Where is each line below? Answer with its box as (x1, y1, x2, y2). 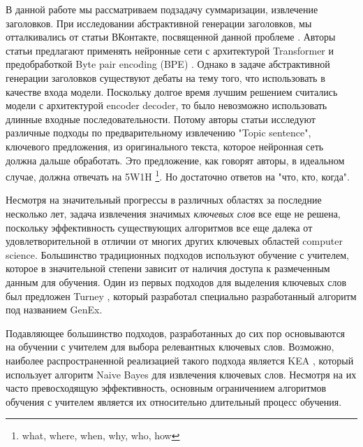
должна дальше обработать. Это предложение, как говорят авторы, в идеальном (6, 152, 345, 167)
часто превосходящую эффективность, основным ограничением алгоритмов (6, 381, 327, 395)
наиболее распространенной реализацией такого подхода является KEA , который (6, 353, 354, 367)
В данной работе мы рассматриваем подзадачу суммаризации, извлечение (6, 2, 318, 16)
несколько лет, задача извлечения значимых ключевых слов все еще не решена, (6, 206, 341, 220)
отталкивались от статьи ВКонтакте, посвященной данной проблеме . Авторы (6, 29, 336, 44)
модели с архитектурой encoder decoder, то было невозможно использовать (6, 98, 327, 113)
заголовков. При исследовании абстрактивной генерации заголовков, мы (6, 15, 312, 30)
